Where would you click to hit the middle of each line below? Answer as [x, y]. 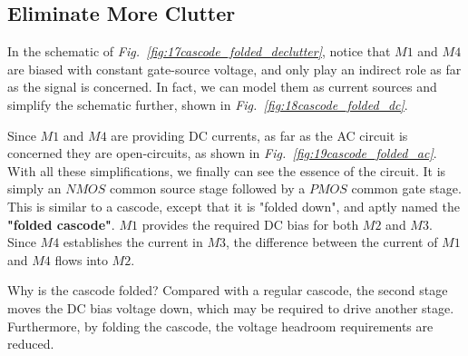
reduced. [31, 344]
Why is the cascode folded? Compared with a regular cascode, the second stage [228, 290]
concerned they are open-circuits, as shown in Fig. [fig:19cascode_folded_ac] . [222, 153]
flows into [81, 259]
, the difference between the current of [332, 242]
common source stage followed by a [208, 188]
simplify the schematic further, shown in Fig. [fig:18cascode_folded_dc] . [208, 104]
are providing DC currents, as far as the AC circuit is [259, 135]
